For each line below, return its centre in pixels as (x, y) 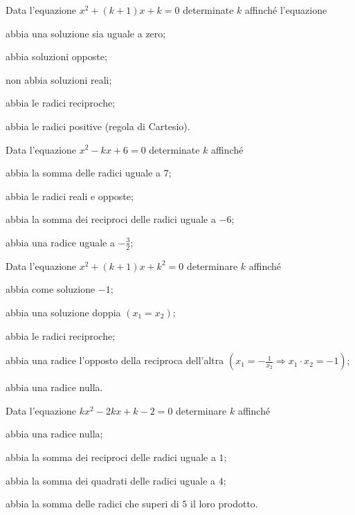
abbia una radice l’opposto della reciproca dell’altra (115, 360)
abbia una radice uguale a (60, 242)
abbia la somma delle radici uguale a (83, 173)
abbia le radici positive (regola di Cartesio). (98, 126)
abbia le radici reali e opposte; (70, 196)
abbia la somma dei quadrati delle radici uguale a (111, 480)
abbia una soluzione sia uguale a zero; (86, 33)
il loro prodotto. (224, 504)
